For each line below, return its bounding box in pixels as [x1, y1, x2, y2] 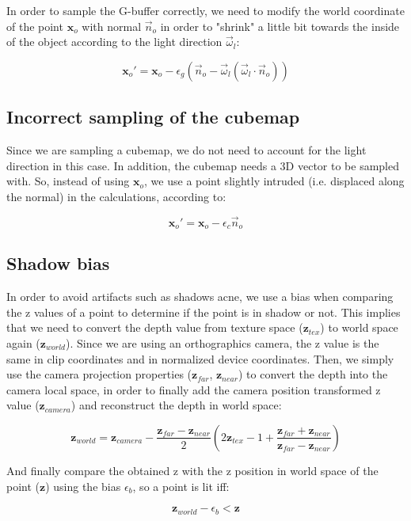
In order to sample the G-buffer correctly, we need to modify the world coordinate [6, 2, 405, 18]
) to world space [320, 319, 398, 336]
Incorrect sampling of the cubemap [6, 105, 300, 129]
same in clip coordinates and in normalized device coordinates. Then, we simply [6, 350, 394, 367]
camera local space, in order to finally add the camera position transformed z [6, 381, 381, 397]
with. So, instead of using [6, 173, 130, 189]
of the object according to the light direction [6, 33, 223, 50]
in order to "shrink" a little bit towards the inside [160, 17, 400, 34]
